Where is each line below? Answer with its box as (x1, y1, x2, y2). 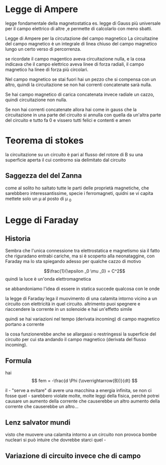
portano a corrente (5, 321, 44, 327)
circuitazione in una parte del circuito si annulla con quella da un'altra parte (5, 112, 161, 118)
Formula (5, 356, 32, 365)
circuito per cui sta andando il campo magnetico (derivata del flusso (5, 337, 146, 343)
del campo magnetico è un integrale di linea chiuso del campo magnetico (5, 40, 157, 46)
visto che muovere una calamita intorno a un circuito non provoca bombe (5, 432, 157, 438)
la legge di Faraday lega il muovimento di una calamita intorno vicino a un (5, 296, 157, 302)
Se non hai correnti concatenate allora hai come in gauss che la (5, 106, 137, 112)
